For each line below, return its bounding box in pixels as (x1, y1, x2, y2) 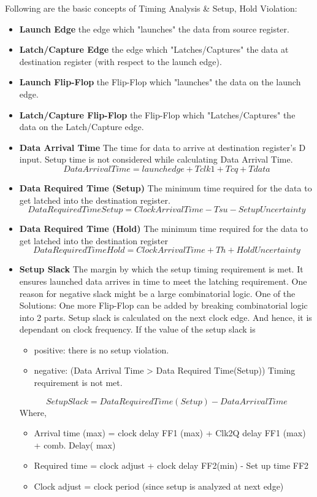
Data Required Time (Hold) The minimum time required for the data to (19, 222, 308, 235)
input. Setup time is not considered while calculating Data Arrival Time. (19, 153, 293, 166)
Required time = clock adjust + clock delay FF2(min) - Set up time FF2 (34, 459, 309, 472)
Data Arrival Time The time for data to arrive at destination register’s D (19, 141, 306, 153)
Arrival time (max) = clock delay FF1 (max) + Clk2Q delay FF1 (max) (34, 426, 306, 439)
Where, (19, 406, 47, 418)
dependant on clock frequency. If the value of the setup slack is (19, 323, 256, 336)
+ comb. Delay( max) (34, 438, 116, 451)
